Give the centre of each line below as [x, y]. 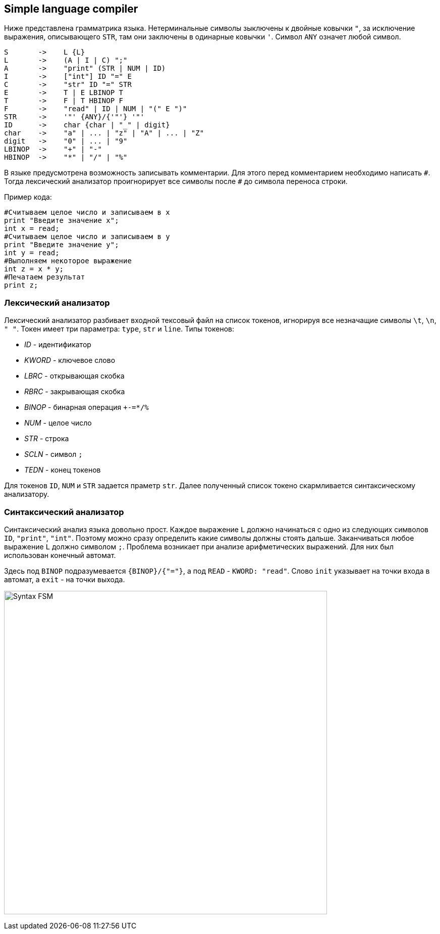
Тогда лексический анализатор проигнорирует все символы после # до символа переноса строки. [176, 181]
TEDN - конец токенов [63, 470]
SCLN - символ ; [53, 454]
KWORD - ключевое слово [70, 360]
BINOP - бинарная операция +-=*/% [87, 407]
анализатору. [27, 494]
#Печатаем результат [45, 277]
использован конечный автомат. [60, 555]
